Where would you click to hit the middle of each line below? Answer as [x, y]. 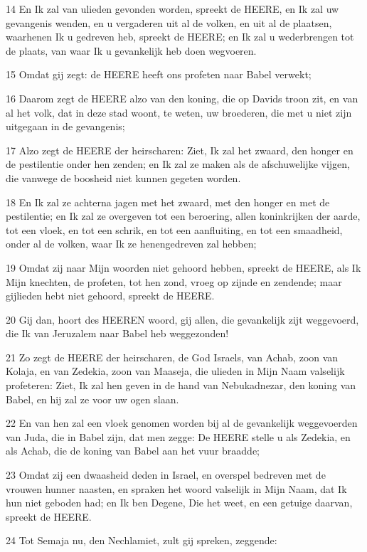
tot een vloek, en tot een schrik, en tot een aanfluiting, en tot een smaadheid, [174, 229]
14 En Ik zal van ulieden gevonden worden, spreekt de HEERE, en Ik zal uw [172, 9]
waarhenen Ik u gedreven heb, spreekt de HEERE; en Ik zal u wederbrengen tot [180, 37]
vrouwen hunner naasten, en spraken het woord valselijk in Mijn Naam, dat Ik [176, 488]
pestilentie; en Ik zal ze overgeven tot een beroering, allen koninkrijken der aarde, [183, 216]
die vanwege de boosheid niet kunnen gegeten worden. [123, 177]
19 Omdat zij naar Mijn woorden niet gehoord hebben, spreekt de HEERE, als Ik [183, 267]
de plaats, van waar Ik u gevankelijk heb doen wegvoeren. [131, 50]
